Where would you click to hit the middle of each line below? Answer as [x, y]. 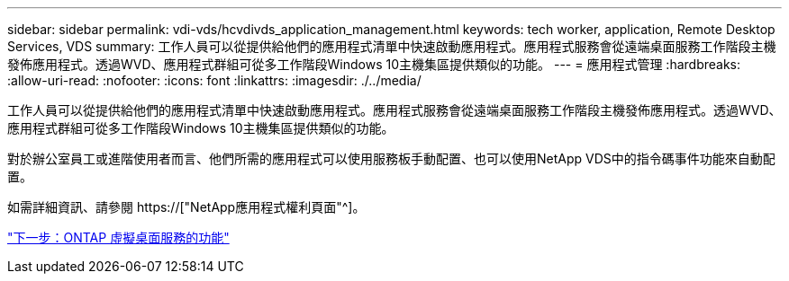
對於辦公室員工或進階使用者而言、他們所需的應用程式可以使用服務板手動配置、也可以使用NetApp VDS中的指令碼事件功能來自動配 [391, 158]
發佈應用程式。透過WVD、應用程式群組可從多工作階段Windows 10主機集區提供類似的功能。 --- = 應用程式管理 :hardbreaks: [374, 64]
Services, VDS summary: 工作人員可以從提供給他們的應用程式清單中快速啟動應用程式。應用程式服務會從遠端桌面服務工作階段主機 [392, 46]
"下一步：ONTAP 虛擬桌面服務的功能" [118, 237]
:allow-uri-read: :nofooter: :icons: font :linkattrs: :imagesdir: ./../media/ [214, 80]
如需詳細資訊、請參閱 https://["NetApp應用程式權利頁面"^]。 [186, 207]
